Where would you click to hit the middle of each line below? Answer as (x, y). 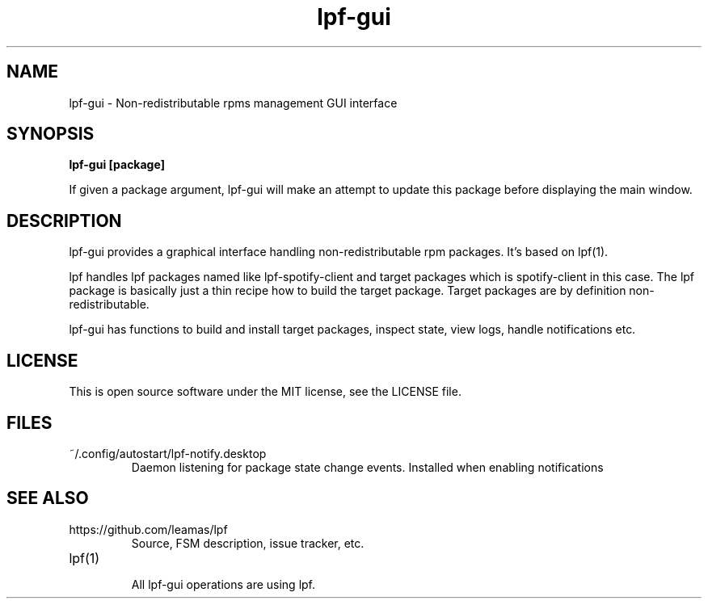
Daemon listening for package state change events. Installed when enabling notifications (367, 467)
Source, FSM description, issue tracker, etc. (248, 543)
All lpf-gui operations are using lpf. (223, 584)
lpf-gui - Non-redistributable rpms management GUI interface (233, 103)
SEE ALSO (48, 498)
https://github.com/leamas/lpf (148, 529)
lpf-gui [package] (117, 165)
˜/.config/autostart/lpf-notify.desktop (168, 453)
